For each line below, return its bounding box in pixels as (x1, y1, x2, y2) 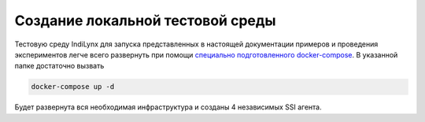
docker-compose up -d (31, 83, 115, 91)
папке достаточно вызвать (14, 61, 105, 71)
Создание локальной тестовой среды (14, 12, 276, 29)
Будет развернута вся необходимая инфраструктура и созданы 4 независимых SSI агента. (14, 102, 322, 112)
